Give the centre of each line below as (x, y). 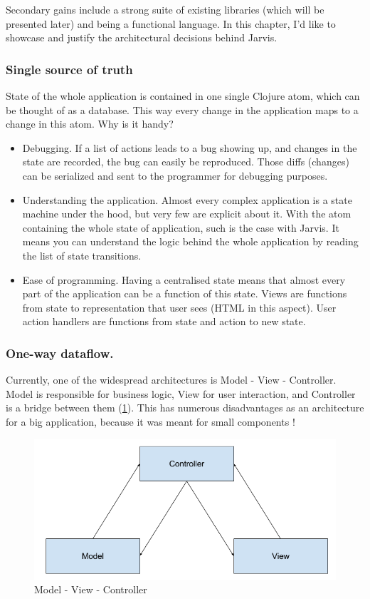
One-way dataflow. (60, 353)
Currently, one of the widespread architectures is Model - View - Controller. (171, 380)
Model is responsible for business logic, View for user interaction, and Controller (181, 393)
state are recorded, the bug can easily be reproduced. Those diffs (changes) (186, 162)
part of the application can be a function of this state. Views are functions (185, 293)
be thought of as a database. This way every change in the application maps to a (182, 109)
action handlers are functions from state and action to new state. (164, 321)
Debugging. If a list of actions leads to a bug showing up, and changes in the (190, 147)
